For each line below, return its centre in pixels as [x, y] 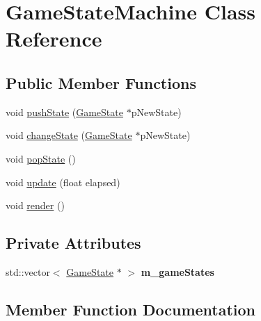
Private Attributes [73, 243]
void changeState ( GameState [69, 135]
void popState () [41, 158]
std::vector [28, 271]
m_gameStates [177, 271]
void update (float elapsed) [63, 182]
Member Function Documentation [131, 309]
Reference [54, 39]
